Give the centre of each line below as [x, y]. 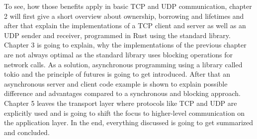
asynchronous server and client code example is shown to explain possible [116, 83]
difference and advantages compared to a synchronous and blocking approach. [123, 93]
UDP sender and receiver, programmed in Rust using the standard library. [117, 35]
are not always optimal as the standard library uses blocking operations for [118, 54]
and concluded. [27, 132]
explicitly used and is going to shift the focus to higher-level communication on [125, 113]
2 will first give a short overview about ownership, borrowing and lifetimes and [124, 16]
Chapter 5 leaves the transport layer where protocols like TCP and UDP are [121, 103]
